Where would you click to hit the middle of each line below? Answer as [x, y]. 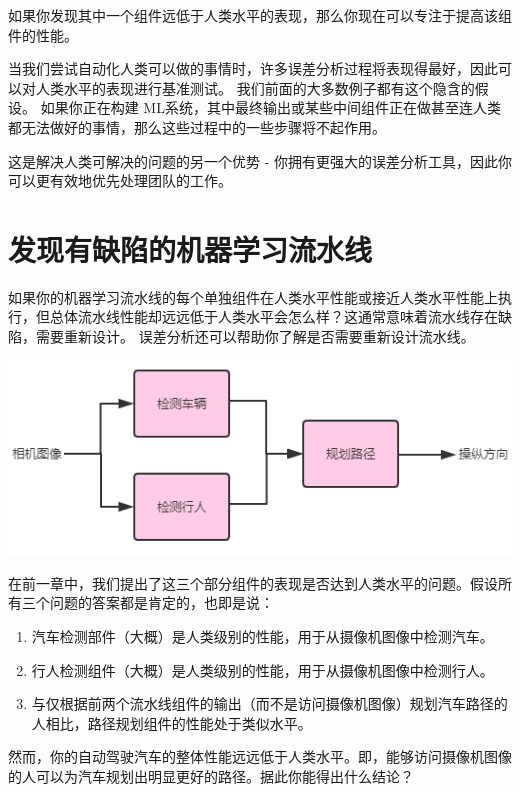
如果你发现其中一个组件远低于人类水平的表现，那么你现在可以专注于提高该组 [260, 15]
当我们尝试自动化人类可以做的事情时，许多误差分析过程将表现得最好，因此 [253, 68]
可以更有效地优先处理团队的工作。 [120, 180]
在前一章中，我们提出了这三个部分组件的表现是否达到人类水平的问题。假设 [253, 582]
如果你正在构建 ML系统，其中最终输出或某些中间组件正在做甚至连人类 [270, 107]
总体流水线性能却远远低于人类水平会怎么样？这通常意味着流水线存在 [273, 316]
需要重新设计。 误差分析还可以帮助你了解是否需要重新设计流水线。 [255, 336]
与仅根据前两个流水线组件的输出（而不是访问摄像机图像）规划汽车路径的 [269, 703]
